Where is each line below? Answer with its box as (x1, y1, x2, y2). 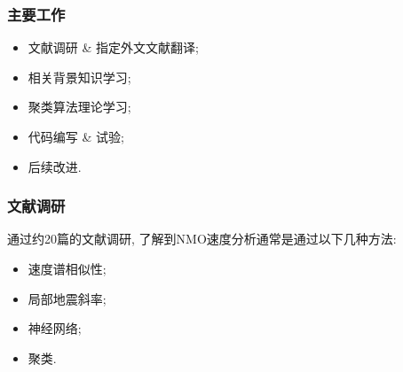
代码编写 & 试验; (28, 128, 124, 145)
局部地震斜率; (28, 289, 107, 307)
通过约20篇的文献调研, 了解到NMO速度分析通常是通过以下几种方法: (7, 229, 397, 248)
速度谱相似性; (28, 260, 107, 277)
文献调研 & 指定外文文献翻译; (28, 38, 199, 57)
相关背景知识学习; (28, 67, 131, 86)
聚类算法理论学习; (28, 97, 131, 116)
